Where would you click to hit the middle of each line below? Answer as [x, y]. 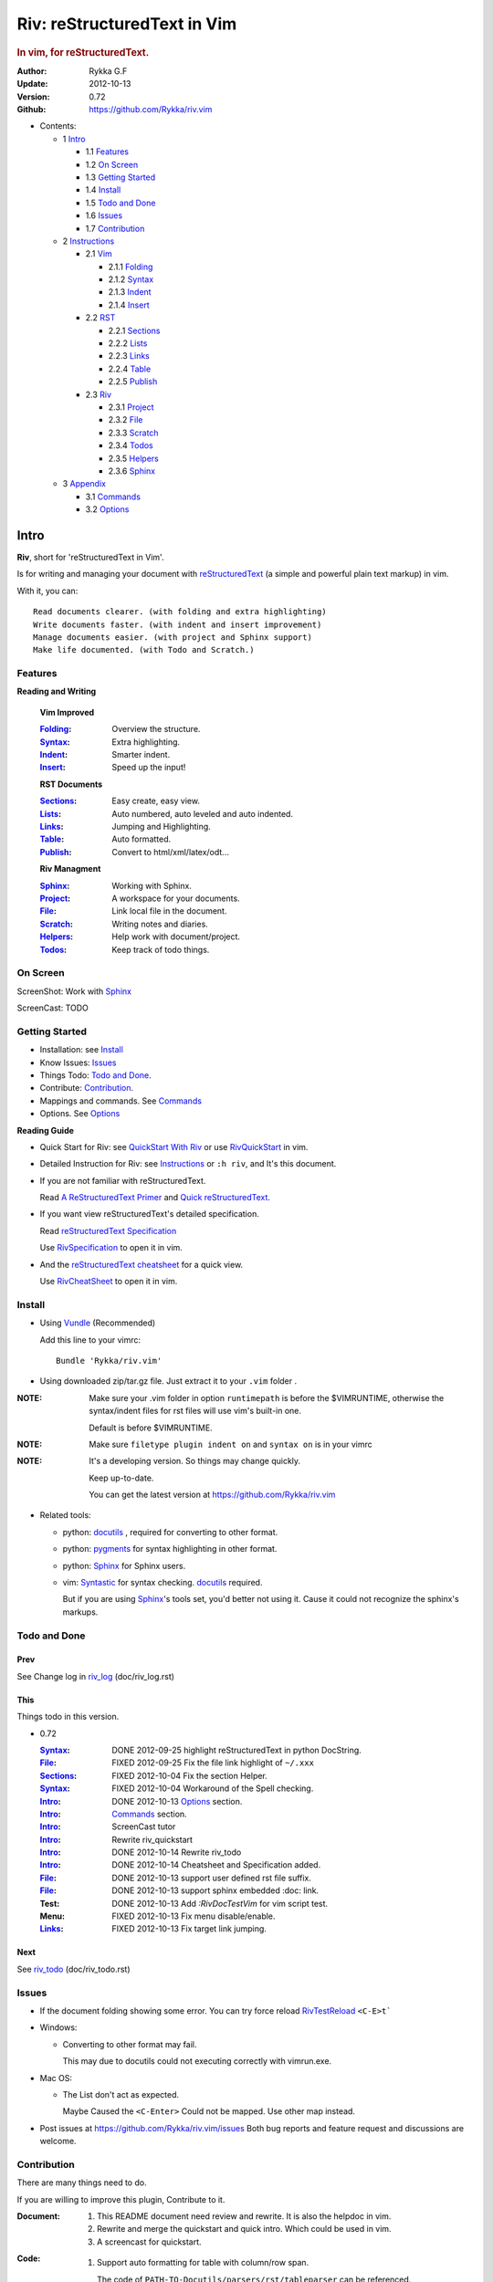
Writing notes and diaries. [160, 924]
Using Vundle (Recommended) [98, 1323]
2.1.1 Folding [131, 267]
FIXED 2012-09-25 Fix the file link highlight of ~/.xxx [213, 1763]
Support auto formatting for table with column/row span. [203, 2263]
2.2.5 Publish [133, 382]
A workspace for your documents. [176, 898]
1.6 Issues [104, 215]
